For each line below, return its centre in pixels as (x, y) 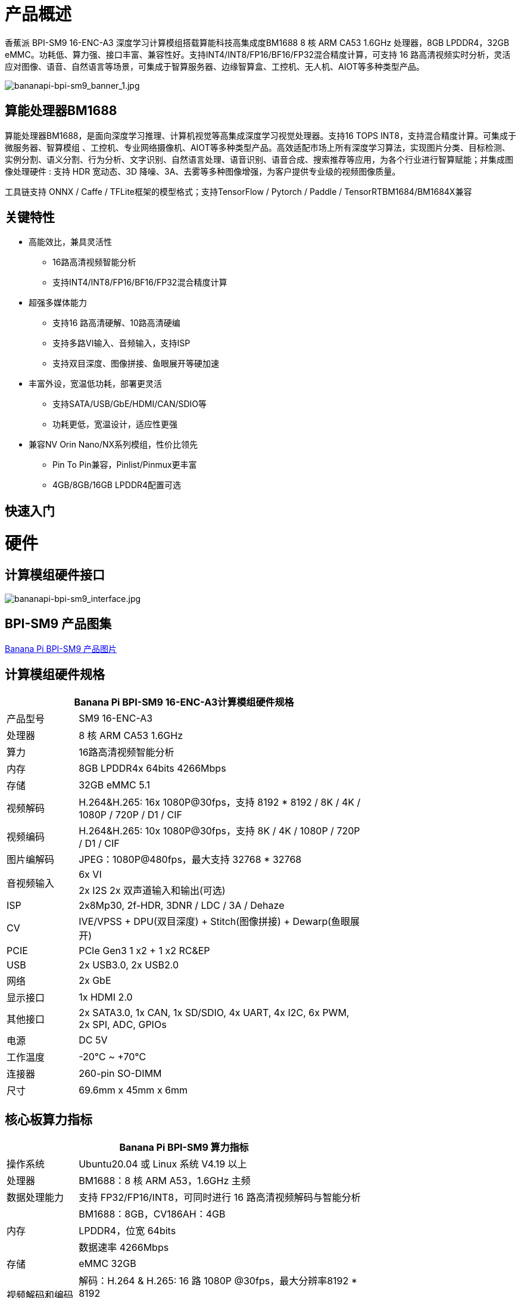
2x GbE (95, 981)
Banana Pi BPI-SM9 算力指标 (184, 1148)
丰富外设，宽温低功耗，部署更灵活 (95, 384)
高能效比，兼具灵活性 (70, 242)
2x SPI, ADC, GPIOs (123, 1025)
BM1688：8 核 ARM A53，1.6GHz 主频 (165, 1181)
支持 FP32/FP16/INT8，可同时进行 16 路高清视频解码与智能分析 (220, 1198)
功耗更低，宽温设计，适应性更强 (115, 424)
